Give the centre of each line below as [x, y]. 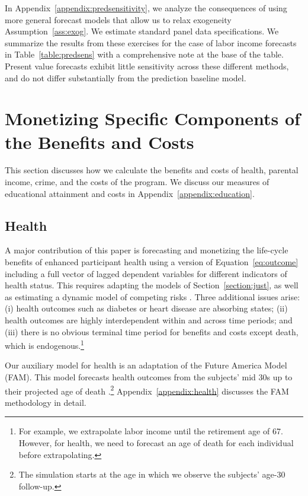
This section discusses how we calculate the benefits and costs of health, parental [152, 170]
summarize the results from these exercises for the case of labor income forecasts [151, 42]
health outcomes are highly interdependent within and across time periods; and [149, 320]
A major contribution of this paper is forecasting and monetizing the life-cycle [147, 250]
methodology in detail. [46, 402]
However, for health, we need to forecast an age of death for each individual [156, 443]
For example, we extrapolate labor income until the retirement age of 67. [151, 431]
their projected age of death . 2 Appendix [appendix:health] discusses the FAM [147, 390]
